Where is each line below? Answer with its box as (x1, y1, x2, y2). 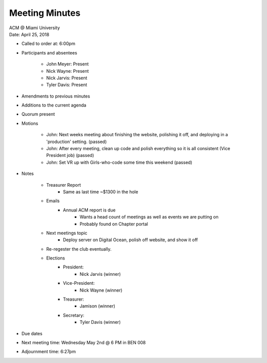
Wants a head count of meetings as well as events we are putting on (80, 214, 219, 220)
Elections (46, 255, 65, 261)
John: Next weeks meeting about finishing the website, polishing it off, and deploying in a (46, 132, 228, 138)
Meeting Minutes (9, 7, 81, 18)
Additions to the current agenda (21, 102, 87, 108)
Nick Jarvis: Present (46, 75, 88, 81)
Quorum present (21, 111, 55, 117)
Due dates (21, 330, 43, 336)
